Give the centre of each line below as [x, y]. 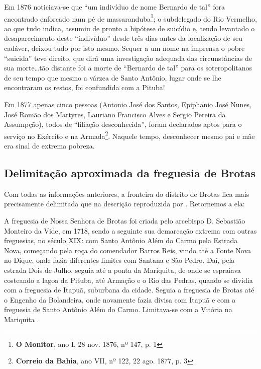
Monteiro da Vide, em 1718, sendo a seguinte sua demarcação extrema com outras [130, 230]
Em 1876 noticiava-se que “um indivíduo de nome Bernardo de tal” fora [115, 7]
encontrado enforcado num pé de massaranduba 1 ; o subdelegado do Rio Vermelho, [130, 18]
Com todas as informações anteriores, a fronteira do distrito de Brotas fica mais [127, 194]
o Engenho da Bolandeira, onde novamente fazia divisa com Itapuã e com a [120, 299]
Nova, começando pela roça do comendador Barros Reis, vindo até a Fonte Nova [128, 250]
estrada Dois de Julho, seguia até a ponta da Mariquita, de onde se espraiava [122, 270]
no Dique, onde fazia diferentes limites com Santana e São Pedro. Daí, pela [119, 260]
